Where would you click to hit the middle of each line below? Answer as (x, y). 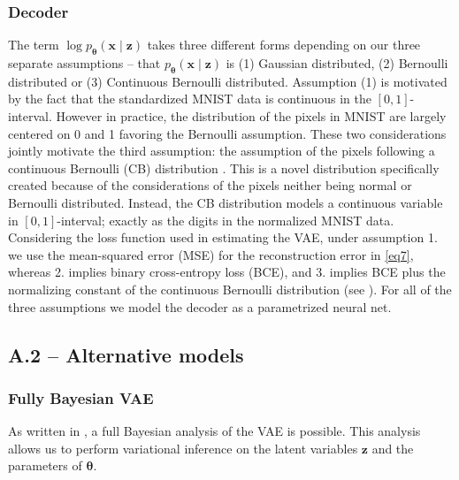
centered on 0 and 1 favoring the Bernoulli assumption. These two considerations (227, 133)
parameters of (45, 465)
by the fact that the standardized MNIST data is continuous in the (190, 99)
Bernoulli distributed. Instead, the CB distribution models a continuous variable (226, 202)
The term (34, 45)
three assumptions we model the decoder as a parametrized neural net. (200, 306)
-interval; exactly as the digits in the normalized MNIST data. (226, 220)
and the (393, 448)
